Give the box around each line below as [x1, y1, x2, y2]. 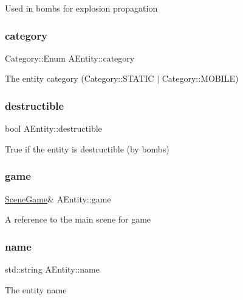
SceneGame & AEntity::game [5, 192, 111, 205]
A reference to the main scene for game [5, 213, 151, 226]
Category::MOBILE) [162, 72, 239, 85]
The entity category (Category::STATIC [5, 72, 154, 85]
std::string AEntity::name [5, 263, 100, 276]
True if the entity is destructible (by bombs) [5, 142, 169, 155]
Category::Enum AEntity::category [5, 51, 135, 64]
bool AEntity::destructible [5, 122, 102, 135]
